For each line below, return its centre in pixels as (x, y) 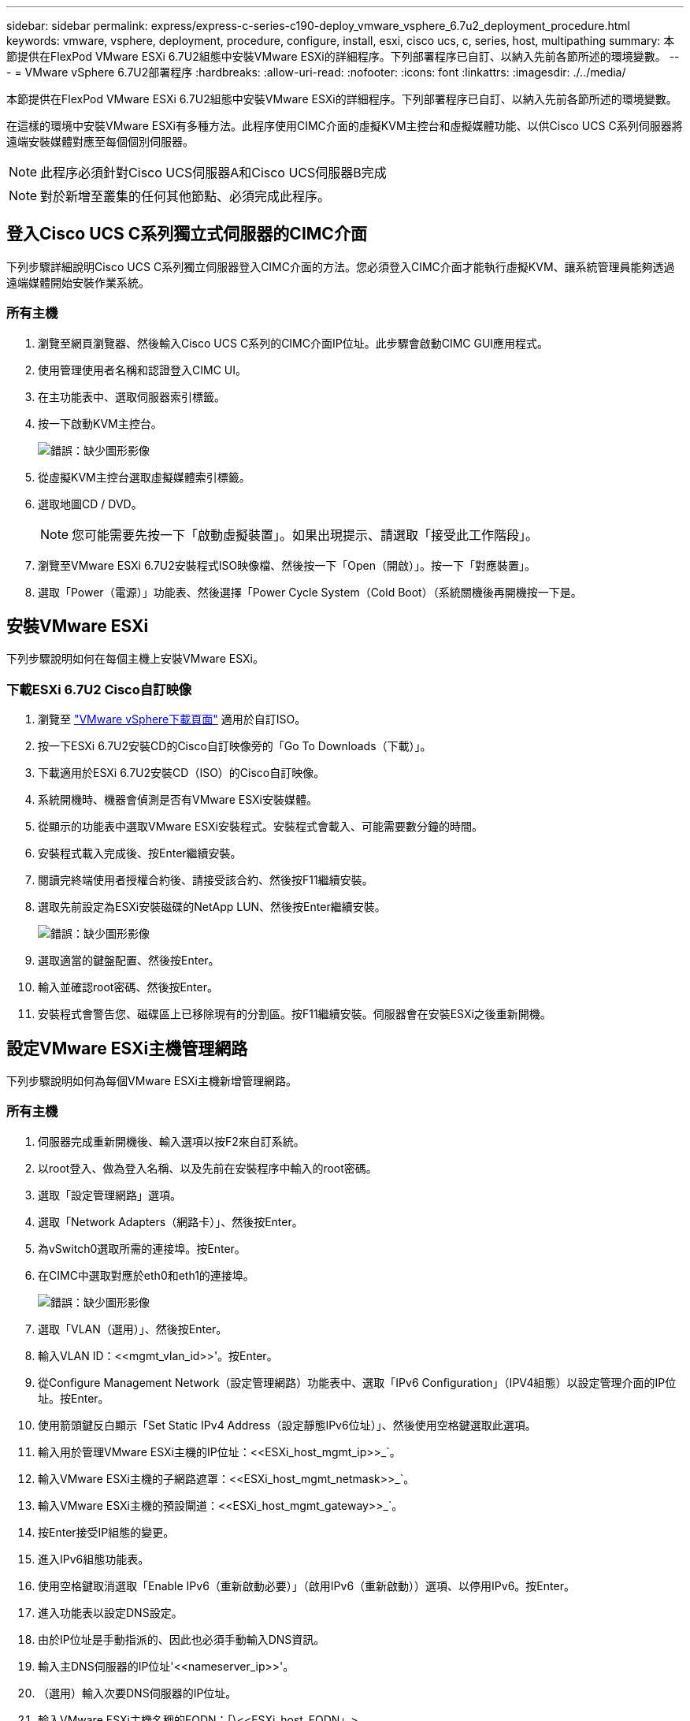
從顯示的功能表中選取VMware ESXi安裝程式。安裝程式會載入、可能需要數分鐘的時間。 (260, 827)
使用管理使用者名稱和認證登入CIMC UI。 (142, 370)
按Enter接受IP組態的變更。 (106, 1532)
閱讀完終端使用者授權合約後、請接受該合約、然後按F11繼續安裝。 (206, 880)
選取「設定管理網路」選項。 (109, 1195)
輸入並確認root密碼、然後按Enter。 (128, 987)
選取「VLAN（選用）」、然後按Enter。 (133, 1329)
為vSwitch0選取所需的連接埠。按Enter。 (142, 1248)
